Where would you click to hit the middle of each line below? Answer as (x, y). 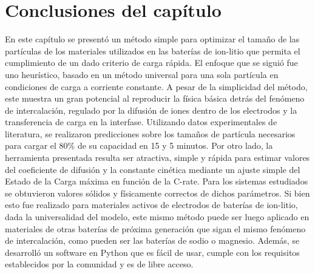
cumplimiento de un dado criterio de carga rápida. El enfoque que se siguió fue (151, 63)
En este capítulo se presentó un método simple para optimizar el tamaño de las (152, 39)
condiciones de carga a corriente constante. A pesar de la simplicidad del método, (156, 86)
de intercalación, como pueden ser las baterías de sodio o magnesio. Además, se (152, 240)
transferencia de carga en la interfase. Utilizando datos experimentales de (141, 122)
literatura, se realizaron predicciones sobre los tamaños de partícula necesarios (150, 133)
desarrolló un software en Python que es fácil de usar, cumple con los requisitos (152, 252)
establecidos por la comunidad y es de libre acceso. (99, 264)
